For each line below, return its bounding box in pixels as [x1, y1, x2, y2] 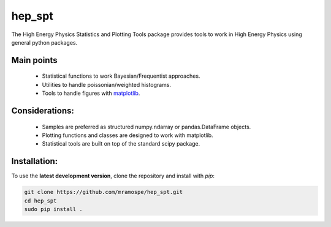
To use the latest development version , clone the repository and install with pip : [11, 172, 215, 180]
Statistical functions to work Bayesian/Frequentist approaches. [42, 72, 200, 80]
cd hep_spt [24, 197, 57, 204]
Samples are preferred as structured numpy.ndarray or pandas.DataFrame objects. [42, 123, 251, 130]
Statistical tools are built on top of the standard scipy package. [42, 140, 200, 147]
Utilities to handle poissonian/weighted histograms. [42, 81, 172, 88]
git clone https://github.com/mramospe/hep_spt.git [24, 188, 183, 196]
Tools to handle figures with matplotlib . [42, 89, 140, 97]
